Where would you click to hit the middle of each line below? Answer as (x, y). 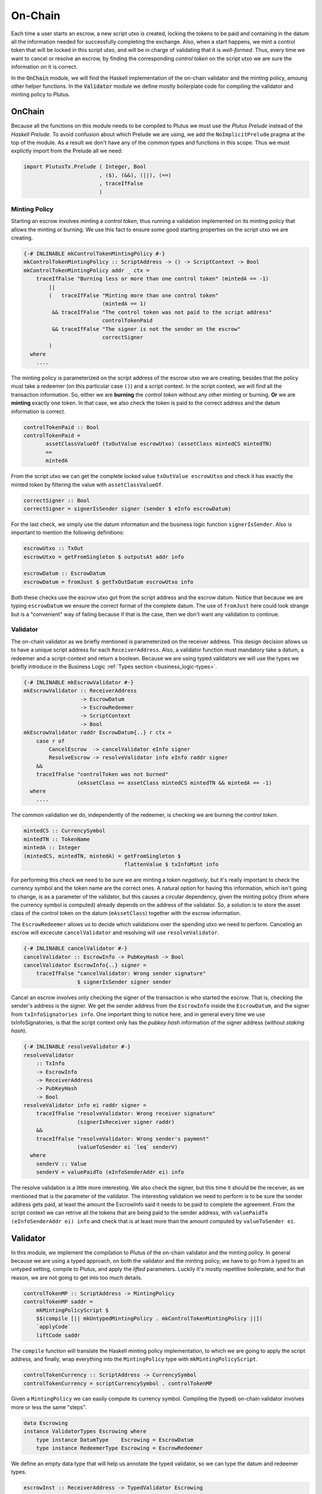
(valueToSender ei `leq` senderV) (127, 1147)
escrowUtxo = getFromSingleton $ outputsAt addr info (104, 557)
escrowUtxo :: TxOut (53, 549)
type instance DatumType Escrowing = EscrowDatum (115, 1440)
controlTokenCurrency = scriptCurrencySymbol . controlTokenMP (118, 1383)
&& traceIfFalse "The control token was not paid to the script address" (162, 312)
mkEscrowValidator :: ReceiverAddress (80, 691)
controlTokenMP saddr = (58, 1302)
